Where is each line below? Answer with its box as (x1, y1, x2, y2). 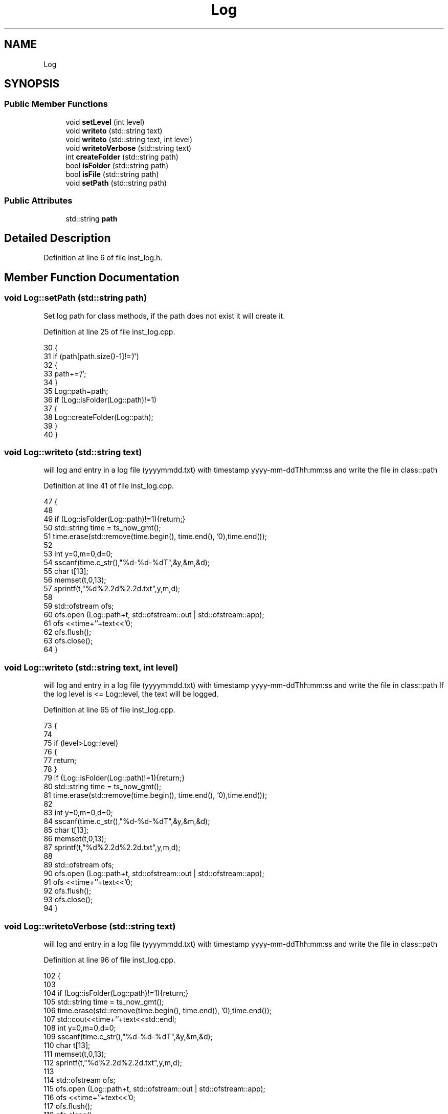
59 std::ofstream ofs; (43, 601, 114, 611)
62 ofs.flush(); (43, 628, 92, 637)
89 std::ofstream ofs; (43, 860, 114, 870)
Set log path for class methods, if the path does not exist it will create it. (43, 311, 285, 320)
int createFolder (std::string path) (65, 152, 178, 161)
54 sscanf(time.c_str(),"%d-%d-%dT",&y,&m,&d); (43, 558, 210, 567)
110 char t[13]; (43, 1040, 91, 1050)
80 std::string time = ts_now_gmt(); (43, 782, 162, 791)
